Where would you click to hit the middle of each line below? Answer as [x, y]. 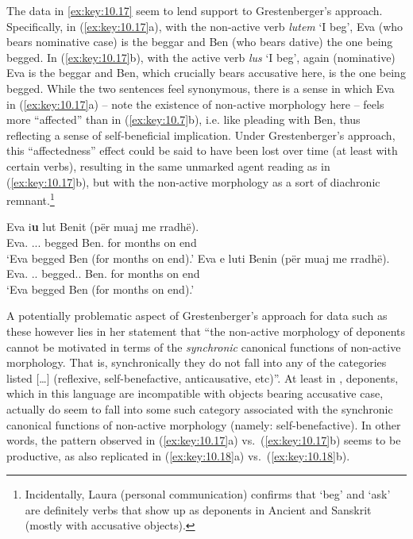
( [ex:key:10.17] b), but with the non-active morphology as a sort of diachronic [193, 181]
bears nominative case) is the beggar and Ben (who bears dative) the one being [200, 42]
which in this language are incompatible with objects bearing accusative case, [195, 393]
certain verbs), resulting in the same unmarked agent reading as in [168, 166]
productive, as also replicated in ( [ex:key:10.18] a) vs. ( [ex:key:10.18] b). [178, 455]
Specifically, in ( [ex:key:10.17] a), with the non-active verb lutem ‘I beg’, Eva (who [205, 26]
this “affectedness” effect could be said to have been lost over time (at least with [202, 150]
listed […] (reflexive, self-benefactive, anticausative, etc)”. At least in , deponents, [203, 377]
